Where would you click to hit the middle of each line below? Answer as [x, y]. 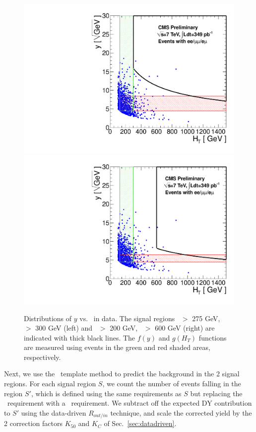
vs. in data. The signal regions [127, 318]
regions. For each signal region [50, 384]
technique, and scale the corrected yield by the [181, 412]
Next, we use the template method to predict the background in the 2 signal [122, 374]
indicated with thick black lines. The [80, 337]
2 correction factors [33, 423]
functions [213, 337]
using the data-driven [54, 412]
